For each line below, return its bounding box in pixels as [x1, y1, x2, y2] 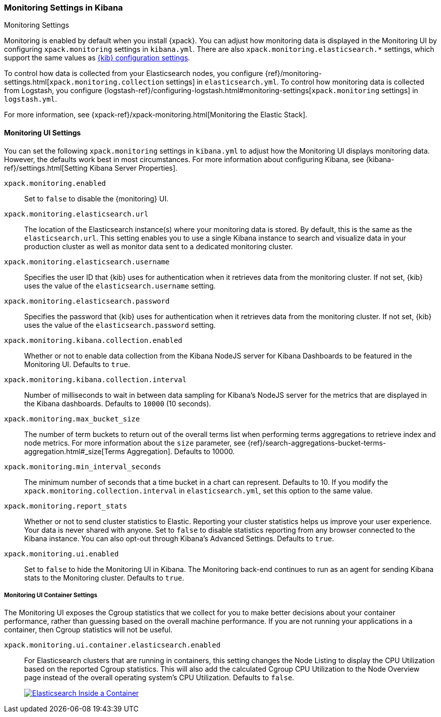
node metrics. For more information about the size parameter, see [24, 438, 246, 447]
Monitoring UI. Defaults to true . [24, 360, 130, 369]
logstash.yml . [4, 95, 57, 104]
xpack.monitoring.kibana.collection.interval [4, 375, 187, 384]
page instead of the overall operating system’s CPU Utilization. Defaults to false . [24, 673, 295, 682]
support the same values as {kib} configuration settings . [4, 53, 190, 62]
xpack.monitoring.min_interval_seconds [4, 462, 161, 471]
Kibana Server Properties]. [89, 163, 178, 172]
